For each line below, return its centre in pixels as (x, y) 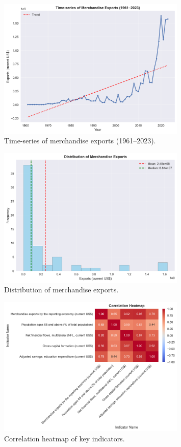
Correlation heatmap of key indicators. (64, 438)
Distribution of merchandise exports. (61, 290)
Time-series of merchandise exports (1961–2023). (80, 141)
